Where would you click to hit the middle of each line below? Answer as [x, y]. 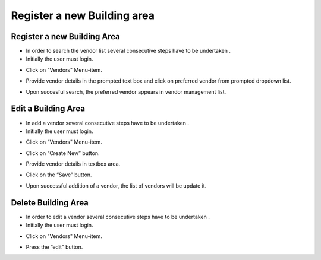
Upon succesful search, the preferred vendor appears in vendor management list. [126, 91]
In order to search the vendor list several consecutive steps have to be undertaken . [128, 51]
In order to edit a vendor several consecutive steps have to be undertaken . [118, 217]
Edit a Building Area [48, 109]
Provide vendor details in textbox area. [73, 164]
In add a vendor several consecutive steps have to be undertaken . [108, 123]
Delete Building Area [50, 203]
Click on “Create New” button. [63, 153]
